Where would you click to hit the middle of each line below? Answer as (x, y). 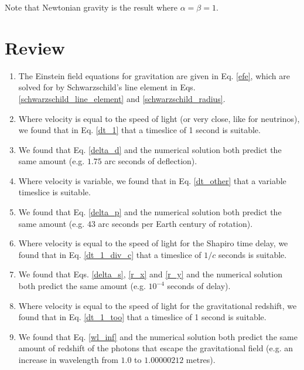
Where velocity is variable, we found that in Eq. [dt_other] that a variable (152, 180)
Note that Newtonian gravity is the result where (91, 7)
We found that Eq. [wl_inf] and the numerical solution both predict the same (158, 336)
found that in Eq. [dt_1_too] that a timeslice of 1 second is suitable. (142, 317)
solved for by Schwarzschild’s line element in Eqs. (107, 87)
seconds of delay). (199, 286)
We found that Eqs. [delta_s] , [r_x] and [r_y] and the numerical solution (151, 274)
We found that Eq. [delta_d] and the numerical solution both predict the (150, 149)
